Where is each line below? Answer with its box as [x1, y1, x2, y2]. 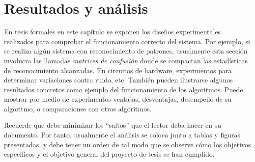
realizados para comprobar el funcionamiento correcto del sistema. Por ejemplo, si [4, 36, 250, 46]
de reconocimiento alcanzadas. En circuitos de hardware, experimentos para [4, 65, 232, 75]
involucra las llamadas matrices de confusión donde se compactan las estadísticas [4, 55, 248, 65]
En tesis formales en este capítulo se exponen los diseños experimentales [4, 27, 221, 37]
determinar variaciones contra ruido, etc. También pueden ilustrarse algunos [4, 75, 233, 85]
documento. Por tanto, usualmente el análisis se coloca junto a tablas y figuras [4, 130, 240, 140]
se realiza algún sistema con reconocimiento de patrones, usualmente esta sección [4, 46, 248, 56]
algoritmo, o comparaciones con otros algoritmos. [4, 103, 152, 113]
